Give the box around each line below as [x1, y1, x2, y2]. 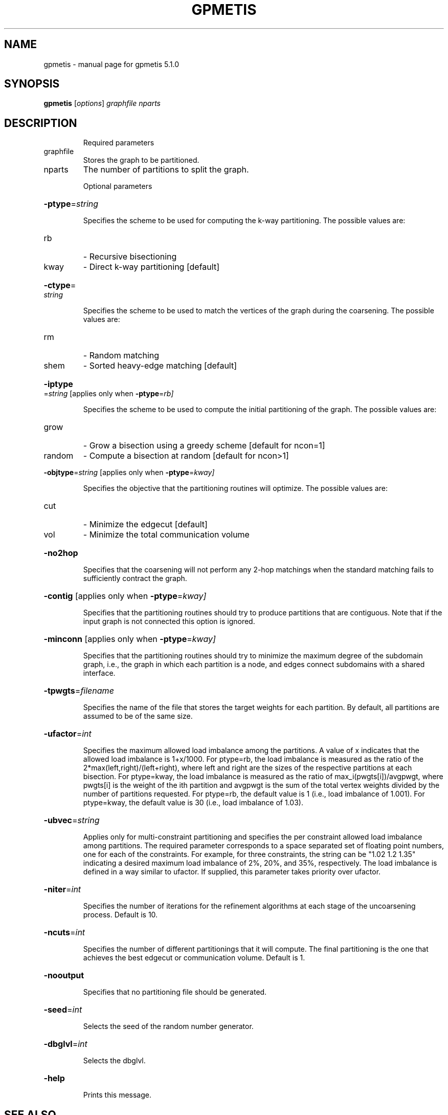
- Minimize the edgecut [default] [83, 519, 208, 530]
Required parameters [83, 138, 154, 147]
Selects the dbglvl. [83, 1056, 146, 1065]
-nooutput [43, 970, 84, 981]
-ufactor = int [43, 728, 92, 739]
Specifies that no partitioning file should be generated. [83, 988, 267, 997]
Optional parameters [83, 182, 152, 191]
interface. [83, 669, 116, 678]
